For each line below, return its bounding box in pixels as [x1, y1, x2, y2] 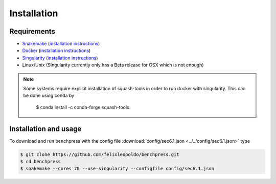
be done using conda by [23, 92, 75, 99]
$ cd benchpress [20, 159, 61, 165]
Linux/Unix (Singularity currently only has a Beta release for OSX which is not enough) [22, 62, 204, 68]
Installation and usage [9, 124, 82, 133]
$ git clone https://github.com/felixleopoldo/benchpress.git [20, 151, 179, 157]
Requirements [9, 27, 56, 36]
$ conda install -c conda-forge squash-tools [36, 104, 130, 110]
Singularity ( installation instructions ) [22, 55, 98, 61]
